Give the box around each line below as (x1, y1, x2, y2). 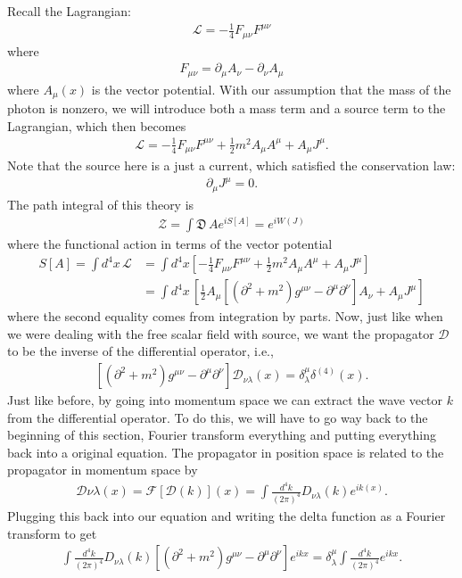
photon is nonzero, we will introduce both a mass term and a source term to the (7, 99, 446, 118)
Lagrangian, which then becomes (7, 116, 186, 135)
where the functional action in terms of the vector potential (7, 234, 333, 252)
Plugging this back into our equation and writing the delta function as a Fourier (7, 507, 446, 525)
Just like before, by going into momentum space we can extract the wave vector (7, 391, 443, 409)
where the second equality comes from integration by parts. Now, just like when (7, 307, 443, 326)
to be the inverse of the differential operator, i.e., (7, 342, 274, 360)
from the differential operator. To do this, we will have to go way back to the (7, 408, 428, 426)
